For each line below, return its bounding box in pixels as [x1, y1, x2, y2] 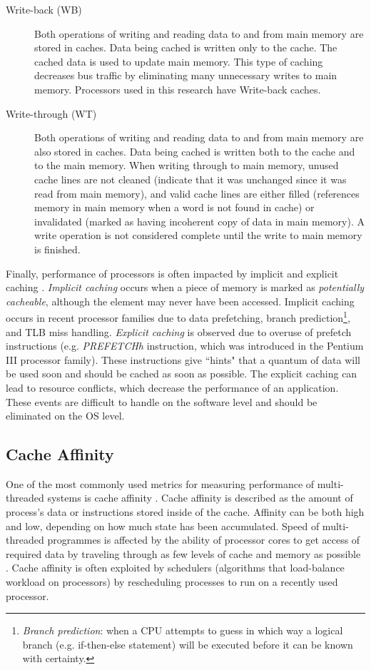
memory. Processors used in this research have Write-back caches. [34, 81, 321, 96]
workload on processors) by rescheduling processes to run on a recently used [6, 574, 338, 589]
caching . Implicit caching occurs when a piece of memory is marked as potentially [6, 280, 365, 295]
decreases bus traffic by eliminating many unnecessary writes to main [34, 68, 337, 83]
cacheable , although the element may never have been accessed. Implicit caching [6, 293, 355, 308]
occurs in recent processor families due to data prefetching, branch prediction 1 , [6, 308, 350, 325]
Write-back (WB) [6, 2, 82, 16]
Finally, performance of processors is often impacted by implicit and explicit [6, 265, 339, 280]
